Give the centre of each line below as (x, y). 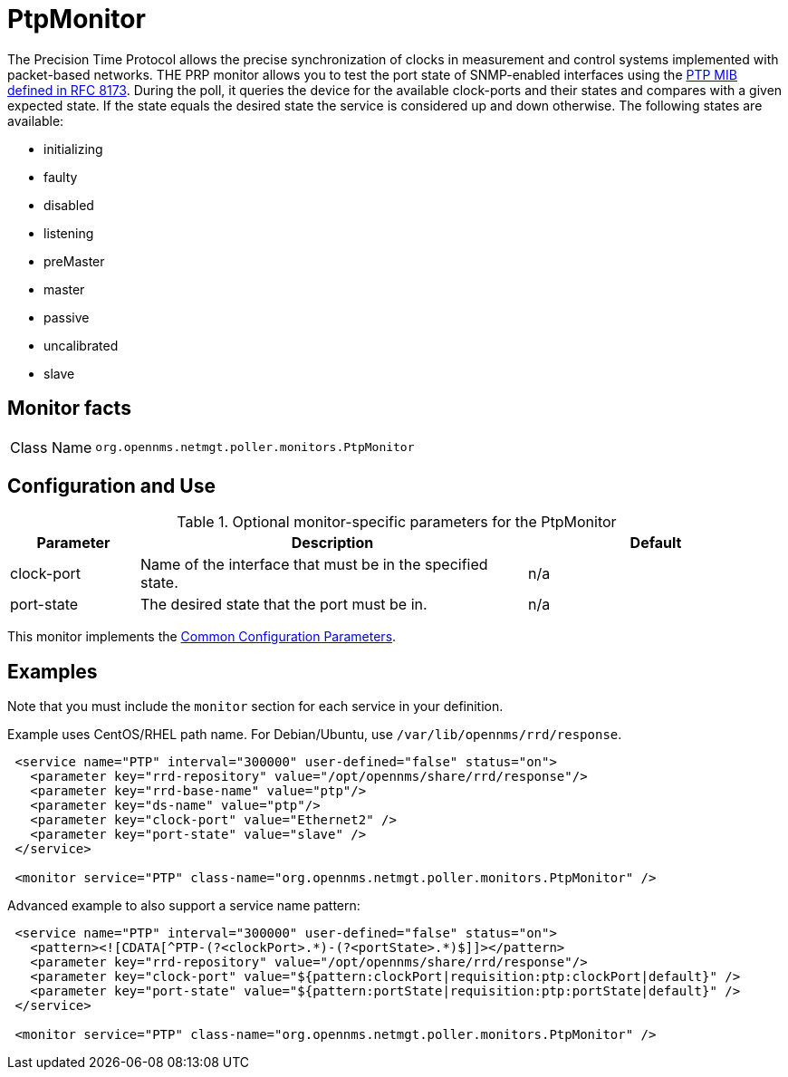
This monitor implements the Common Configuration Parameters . (202, 637)
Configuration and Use (111, 486)
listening (69, 233)
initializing (73, 149)
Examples (53, 671)
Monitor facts (69, 409)
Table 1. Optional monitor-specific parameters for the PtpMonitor (397, 522)
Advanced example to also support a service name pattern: (184, 906)
